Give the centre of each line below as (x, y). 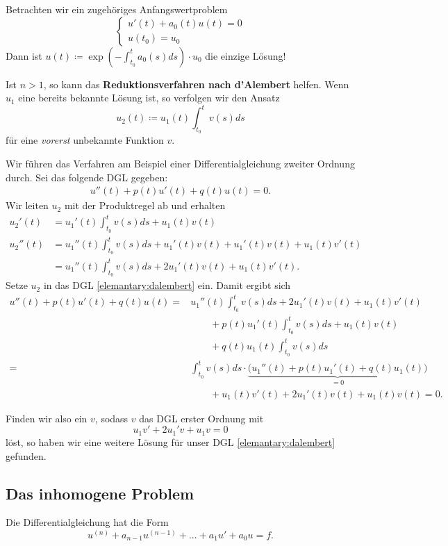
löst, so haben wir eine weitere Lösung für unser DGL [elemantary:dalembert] (171, 441)
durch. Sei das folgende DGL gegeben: (87, 177)
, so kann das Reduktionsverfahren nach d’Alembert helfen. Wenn (196, 84)
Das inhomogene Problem (100, 493)
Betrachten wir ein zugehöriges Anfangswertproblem (117, 9)
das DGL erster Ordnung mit (201, 418)
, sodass (111, 418)
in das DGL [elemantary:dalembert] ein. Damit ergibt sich (167, 285)
